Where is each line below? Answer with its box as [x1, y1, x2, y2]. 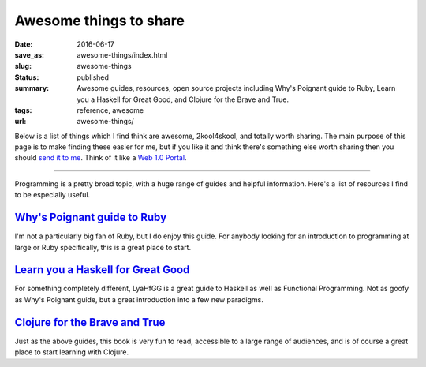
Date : [14, 39, 33, 49]
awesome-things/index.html [77, 50, 168, 59]
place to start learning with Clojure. [14, 347, 129, 357]
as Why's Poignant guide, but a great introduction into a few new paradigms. [14, 294, 263, 304]
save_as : [14, 50, 45, 59]
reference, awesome [77, 105, 144, 114]
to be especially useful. [14, 190, 91, 200]
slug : [14, 62, 32, 71]
